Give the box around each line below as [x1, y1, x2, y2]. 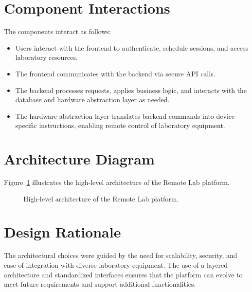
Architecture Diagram [4, 149, 155, 169]
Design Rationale [4, 222, 121, 242]
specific [15, 120, 37, 130]
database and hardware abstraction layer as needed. [15, 94, 170, 105]
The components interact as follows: [4, 26, 111, 36]
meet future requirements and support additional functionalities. [4, 279, 196, 289]
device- [216, 110, 237, 121]
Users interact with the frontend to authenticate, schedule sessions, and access [15, 42, 249, 53]
